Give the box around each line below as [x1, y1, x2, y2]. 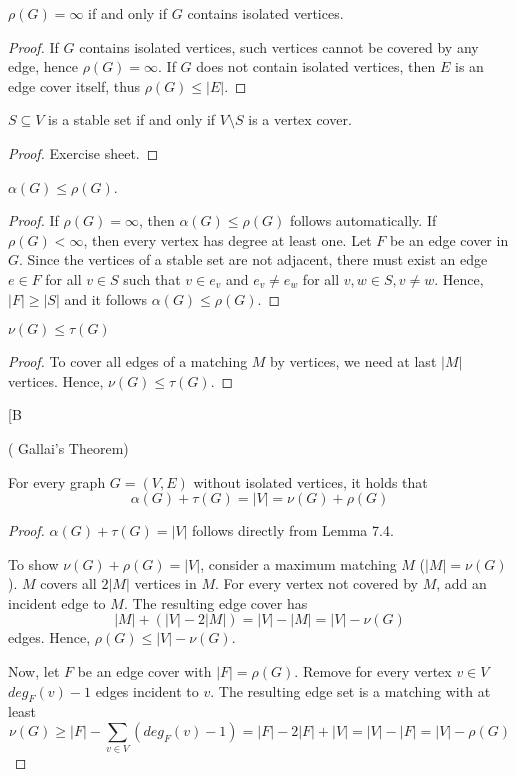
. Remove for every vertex [294, 661, 452, 682]
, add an [436, 573, 487, 594]
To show [8, 553, 59, 574]
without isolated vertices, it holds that [193, 471, 428, 492]
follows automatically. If [289, 210, 437, 231]
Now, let [8, 661, 60, 682]
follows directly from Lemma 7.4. [192, 520, 394, 541]
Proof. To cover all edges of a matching [8, 351, 248, 372]
